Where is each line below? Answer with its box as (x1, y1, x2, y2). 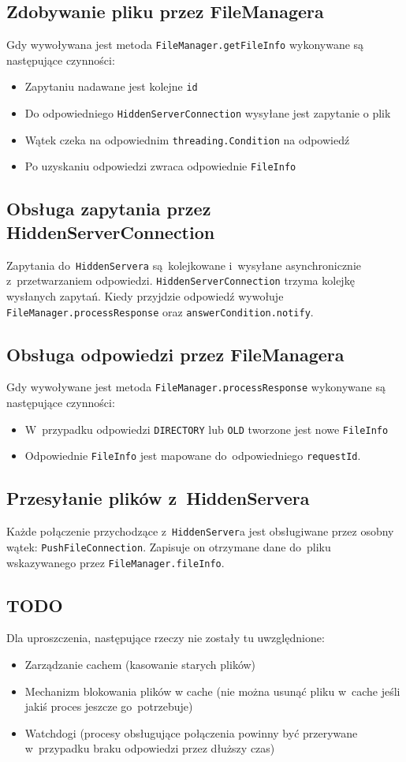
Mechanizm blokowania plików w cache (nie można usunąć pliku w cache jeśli (24, 682, 400, 699)
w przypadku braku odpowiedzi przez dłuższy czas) (24, 740, 275, 756)
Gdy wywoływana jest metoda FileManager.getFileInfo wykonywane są (6, 36, 364, 53)
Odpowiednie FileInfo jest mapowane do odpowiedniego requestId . (24, 447, 361, 464)
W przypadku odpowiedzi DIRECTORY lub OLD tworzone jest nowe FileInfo (24, 420, 389, 437)
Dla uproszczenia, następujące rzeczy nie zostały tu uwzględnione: (6, 629, 325, 646)
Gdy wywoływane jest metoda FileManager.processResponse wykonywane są (6, 379, 386, 395)
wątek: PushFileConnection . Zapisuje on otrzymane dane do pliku (6, 538, 331, 555)
